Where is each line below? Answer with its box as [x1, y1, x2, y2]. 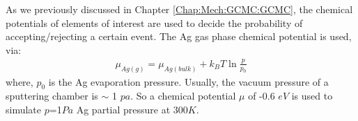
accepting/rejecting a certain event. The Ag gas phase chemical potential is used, [6, 29, 352, 44]
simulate [6, 102, 42, 116]
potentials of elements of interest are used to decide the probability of [6, 15, 303, 30]
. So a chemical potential [130, 89, 236, 103]
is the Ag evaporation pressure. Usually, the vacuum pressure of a [48, 74, 329, 89]
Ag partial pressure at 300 [76, 102, 188, 116]
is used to [291, 89, 333, 103]
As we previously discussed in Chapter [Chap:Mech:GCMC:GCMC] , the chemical [6, 2, 353, 16]
